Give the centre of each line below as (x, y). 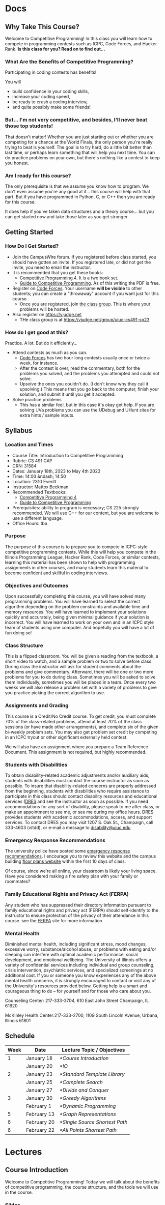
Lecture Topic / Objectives (93, 1050)
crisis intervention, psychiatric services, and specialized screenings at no (79, 970)
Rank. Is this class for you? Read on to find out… (55, 49)
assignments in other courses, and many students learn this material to (77, 567)
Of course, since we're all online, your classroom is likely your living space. (81, 871)
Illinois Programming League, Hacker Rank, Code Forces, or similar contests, (82, 557)
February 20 (41, 1122)
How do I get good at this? (37, 332)
